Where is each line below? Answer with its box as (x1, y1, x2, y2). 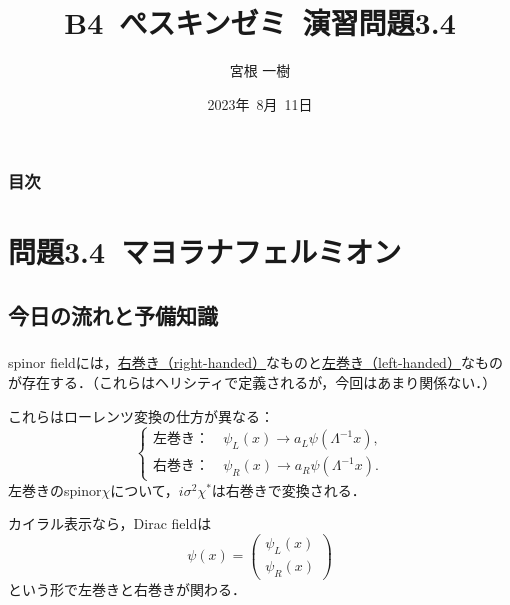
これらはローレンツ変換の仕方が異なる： (8, 405, 274, 426)
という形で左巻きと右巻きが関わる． (8, 578, 246, 599)
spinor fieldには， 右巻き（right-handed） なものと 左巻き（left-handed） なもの (8, 352, 503, 373)
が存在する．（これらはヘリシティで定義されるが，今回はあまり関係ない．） (8, 371, 497, 392)
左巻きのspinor (8, 479, 102, 500)
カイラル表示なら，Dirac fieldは (8, 513, 212, 534)
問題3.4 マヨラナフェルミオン (8, 231, 402, 272)
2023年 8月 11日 (207, 93, 313, 114)
